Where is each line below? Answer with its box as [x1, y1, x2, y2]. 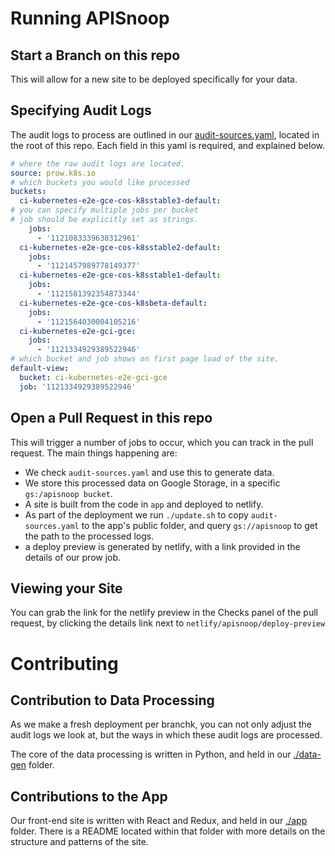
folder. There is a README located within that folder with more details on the [10, 825, 326, 837]
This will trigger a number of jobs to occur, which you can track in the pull [10, 436, 314, 448]
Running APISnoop [10, 7, 170, 30]
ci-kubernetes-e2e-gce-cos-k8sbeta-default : [19, 298, 208, 308]
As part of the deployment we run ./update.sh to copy [24, 508, 249, 521]
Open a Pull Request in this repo [10, 410, 213, 427]
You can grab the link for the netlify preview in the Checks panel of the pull [10, 607, 318, 619]
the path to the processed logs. [24, 530, 155, 542]
